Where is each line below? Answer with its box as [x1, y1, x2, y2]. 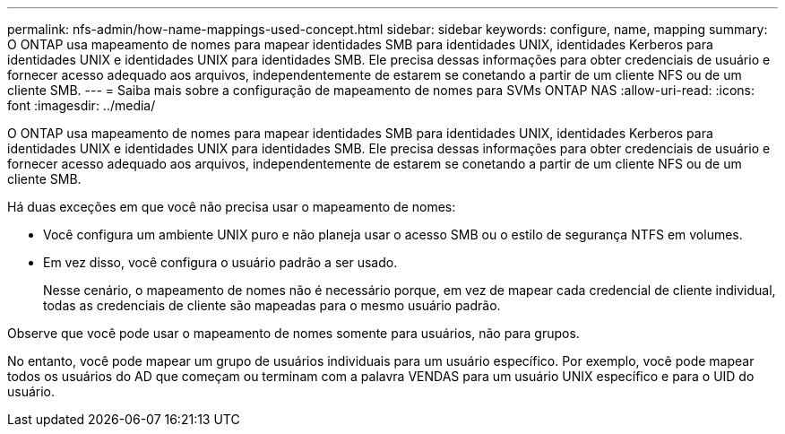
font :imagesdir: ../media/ [7, 98, 156, 113]
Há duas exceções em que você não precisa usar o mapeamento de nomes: [7, 199, 456, 214]
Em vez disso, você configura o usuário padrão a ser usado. [43, 255, 398, 270]
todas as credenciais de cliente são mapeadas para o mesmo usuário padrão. [43, 298, 501, 313]
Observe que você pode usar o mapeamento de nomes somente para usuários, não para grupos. [7, 325, 580, 341]
